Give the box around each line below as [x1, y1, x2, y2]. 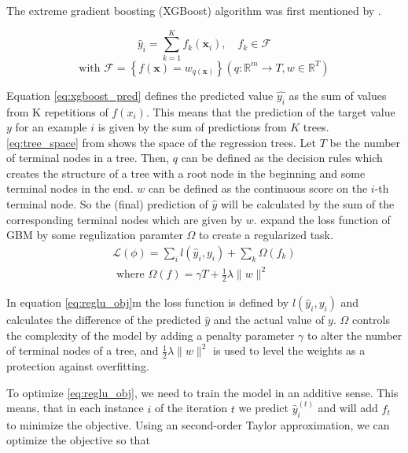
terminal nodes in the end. [6, 180, 134, 197]
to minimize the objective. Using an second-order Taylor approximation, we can [6, 416, 390, 433]
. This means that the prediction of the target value [145, 103, 395, 120]
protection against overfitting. [6, 358, 149, 374]
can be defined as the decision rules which [181, 149, 383, 166]
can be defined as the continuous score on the [148, 180, 368, 197]
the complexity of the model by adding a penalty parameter [6, 326, 295, 343]
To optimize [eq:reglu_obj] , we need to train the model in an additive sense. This [6, 384, 399, 400]
